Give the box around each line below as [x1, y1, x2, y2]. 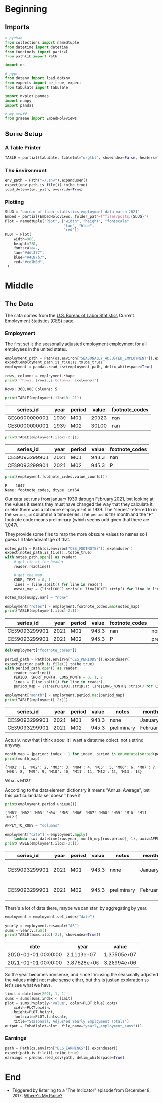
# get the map [14, 572, 42, 578]
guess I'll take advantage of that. [5, 536, 70, 542]
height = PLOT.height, [14, 1009, 55, 1014]
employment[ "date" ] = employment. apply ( [5, 832, 88, 837]
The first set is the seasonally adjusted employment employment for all [5, 341, 147, 347]
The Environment [5, 167, 47, 173]
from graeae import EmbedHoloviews [5, 116, 77, 121]
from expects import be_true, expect [5, 80, 81, 85]
